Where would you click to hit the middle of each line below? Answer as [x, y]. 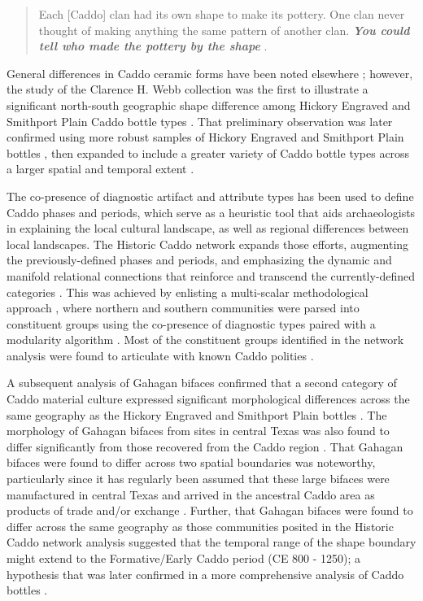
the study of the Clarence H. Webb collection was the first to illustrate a [188, 89]
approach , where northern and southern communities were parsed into [183, 308]
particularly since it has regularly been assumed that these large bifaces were [198, 479]
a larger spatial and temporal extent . [100, 169]
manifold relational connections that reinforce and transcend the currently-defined [211, 275]
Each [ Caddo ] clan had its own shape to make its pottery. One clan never [222, 14]
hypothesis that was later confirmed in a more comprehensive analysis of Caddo [205, 574]
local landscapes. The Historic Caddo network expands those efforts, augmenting [208, 244]
